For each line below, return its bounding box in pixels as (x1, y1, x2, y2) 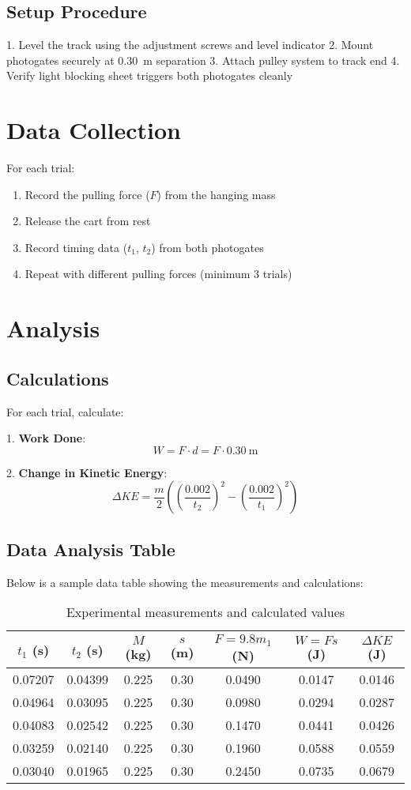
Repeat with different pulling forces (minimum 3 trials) (25, 265, 292, 282)
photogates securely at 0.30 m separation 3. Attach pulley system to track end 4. (6, 51, 400, 68)
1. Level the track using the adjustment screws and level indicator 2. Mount (6, 36, 374, 53)
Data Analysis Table (6, 536, 175, 561)
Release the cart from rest (25, 213, 151, 229)
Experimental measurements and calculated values (66, 603, 345, 622)
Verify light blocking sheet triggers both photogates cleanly (6, 67, 293, 84)
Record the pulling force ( (25, 186, 150, 202)
